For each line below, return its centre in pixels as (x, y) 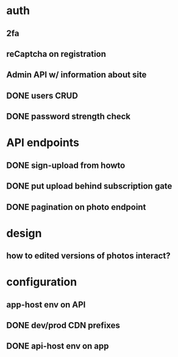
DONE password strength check (69, 117)
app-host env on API (46, 305)
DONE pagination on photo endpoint (76, 207)
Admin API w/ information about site (77, 75)
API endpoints (43, 143)
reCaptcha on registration (56, 54)
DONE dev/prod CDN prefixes (63, 325)
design (24, 233)
